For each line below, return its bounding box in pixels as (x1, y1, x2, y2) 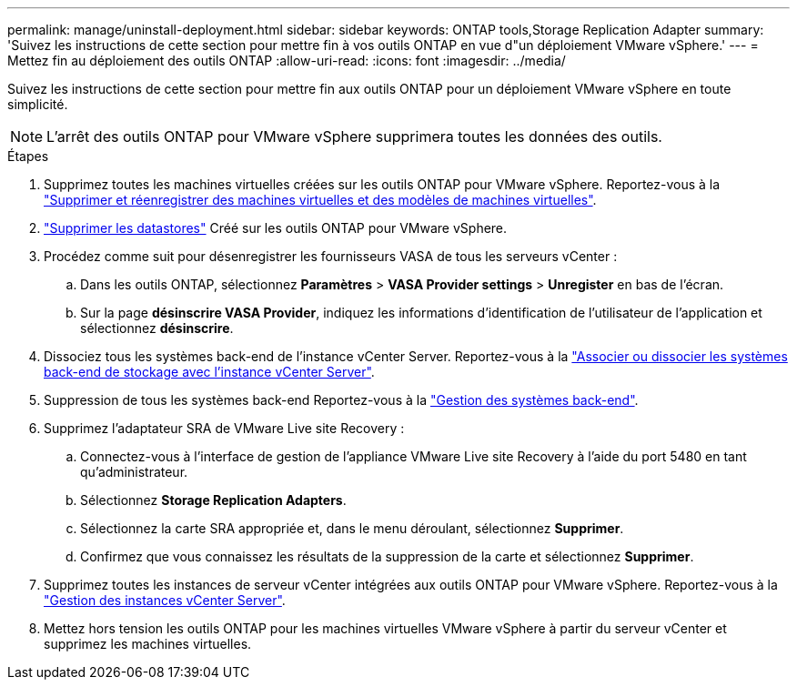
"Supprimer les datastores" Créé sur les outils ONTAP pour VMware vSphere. (44, 220, 508, 236)
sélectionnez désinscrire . (80, 320, 234, 336)
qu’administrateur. (80, 464, 188, 480)
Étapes (7, 148, 49, 164)
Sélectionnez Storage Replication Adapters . (80, 492, 347, 508)
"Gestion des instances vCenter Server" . (44, 592, 286, 608)
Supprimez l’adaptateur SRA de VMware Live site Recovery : (44, 420, 405, 436)
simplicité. (7, 96, 68, 112)
